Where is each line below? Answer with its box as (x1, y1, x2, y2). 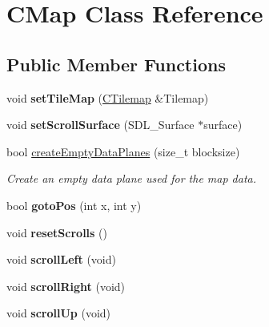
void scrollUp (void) (6, 305, 111, 321)
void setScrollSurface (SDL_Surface (6, 116, 195, 133)
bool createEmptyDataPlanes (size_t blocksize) (6, 143, 240, 159)
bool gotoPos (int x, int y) (6, 196, 142, 213)
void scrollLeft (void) (6, 251, 116, 268)
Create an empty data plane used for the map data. (6, 170, 257, 187)
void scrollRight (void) (6, 277, 126, 294)
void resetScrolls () (6, 224, 107, 240)
